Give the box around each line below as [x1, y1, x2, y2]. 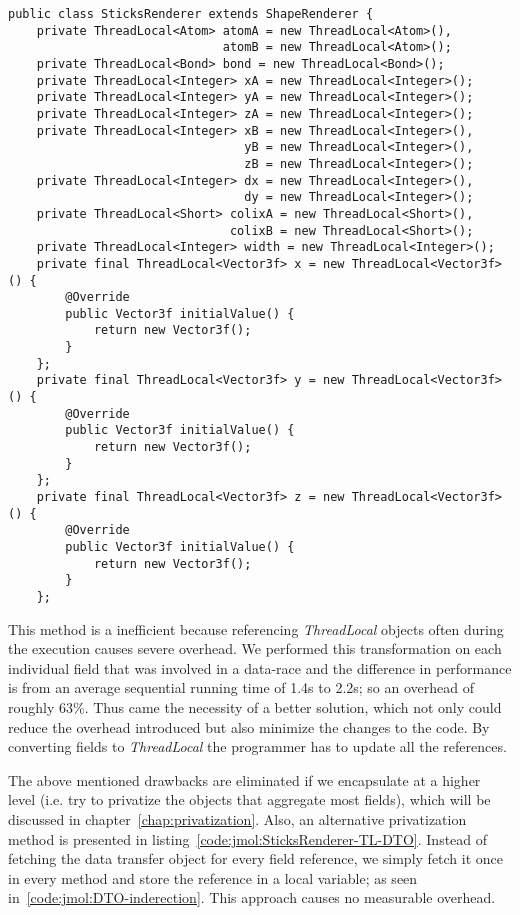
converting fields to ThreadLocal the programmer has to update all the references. [8, 736, 507, 757]
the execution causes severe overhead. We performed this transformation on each [8, 638, 502, 659]
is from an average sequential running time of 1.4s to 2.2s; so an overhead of [8, 677, 475, 698]
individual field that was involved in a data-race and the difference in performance [8, 657, 512, 678]
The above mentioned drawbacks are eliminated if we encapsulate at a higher [8, 769, 481, 790]
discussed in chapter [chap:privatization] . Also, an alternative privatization [8, 808, 467, 829]
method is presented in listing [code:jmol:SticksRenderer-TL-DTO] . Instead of [8, 828, 488, 849]
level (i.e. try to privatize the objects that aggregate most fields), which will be [8, 789, 491, 810]
